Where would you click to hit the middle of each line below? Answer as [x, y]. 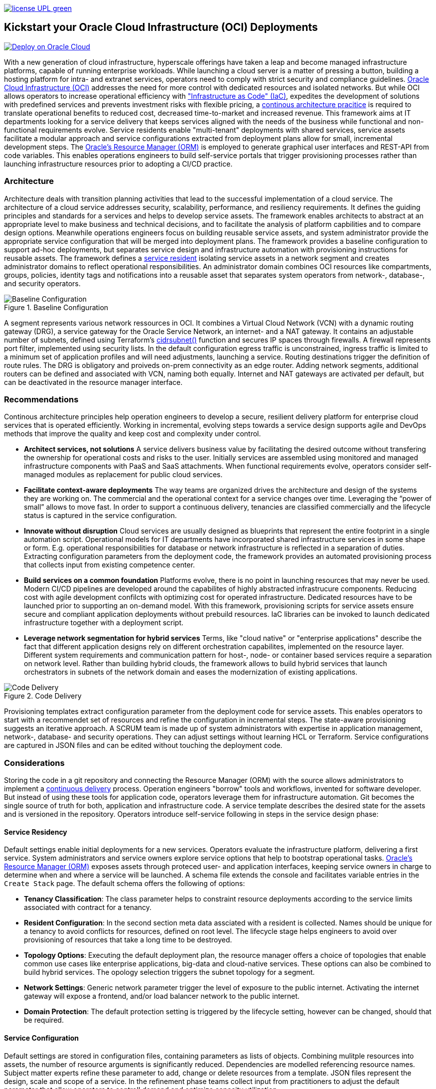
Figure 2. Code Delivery [43, 696]
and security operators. [42, 283]
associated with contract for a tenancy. [88, 907]
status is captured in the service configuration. [100, 516]
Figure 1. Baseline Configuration [56, 307]
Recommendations [41, 399]
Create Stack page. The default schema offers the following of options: [125, 884]
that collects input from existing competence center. [110, 565]
